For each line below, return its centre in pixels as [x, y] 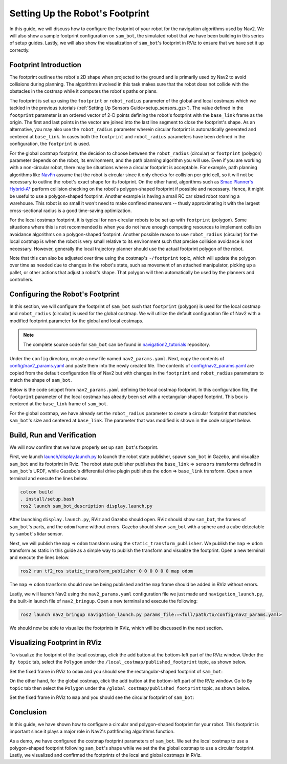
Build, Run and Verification [53, 435]
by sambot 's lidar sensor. [36, 534]
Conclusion [28, 712]
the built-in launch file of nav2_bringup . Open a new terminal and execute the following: [104, 601]
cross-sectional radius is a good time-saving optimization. [71, 211]
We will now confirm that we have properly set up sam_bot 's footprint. [84, 447]
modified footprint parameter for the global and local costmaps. [76, 321]
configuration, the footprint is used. [50, 144]
